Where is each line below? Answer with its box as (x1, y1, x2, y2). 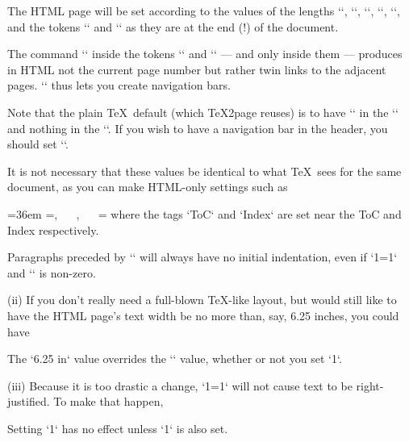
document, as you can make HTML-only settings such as (7, 178, 288, 195)
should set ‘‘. (7, 136, 69, 152)
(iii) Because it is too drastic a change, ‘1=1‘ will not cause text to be (7, 377, 353, 394)
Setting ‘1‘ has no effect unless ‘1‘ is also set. (7, 419, 228, 436)
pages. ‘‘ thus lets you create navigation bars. (7, 77, 231, 94)
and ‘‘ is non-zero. (7, 264, 96, 281)
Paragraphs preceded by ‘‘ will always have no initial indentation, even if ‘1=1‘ (7, 248, 398, 265)
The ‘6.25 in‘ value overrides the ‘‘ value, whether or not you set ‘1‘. (7, 350, 342, 367)
